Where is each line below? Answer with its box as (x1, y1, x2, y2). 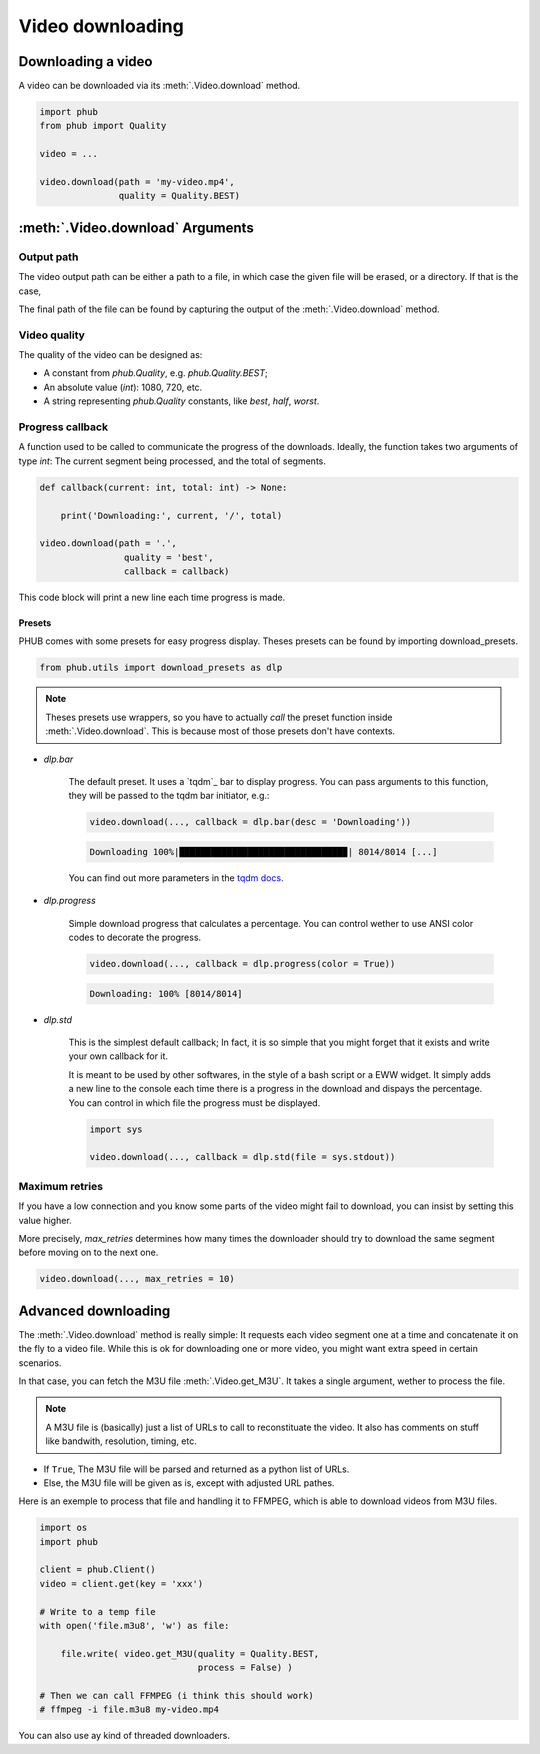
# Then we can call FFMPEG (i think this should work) (39, 1690, 314, 1701)
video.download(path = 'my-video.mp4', (39, 176, 235, 187)
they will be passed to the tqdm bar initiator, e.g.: (68, 790, 270, 802)
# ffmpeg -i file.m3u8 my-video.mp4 (39, 1704, 220, 1715)
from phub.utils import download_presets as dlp (39, 662, 283, 674)
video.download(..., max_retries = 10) (39, 1273, 235, 1285)
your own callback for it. (68, 1050, 169, 1062)
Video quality (18, 328, 85, 342)
